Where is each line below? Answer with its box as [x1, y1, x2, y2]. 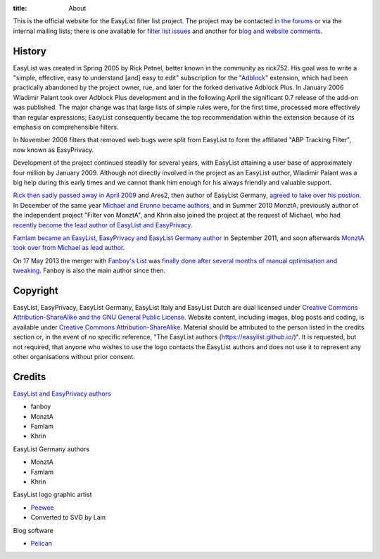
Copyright [13, 284, 59, 296]
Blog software [13, 526, 54, 534]
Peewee [30, 503, 54, 512]
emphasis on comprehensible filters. [13, 123, 119, 132]
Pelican [30, 539, 53, 547]
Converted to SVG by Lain [30, 513, 106, 522]
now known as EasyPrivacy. [13, 145, 94, 154]
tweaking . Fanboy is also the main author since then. [13, 266, 166, 275]
